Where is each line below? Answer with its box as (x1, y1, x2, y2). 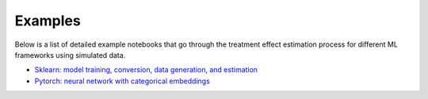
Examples (14, 12, 81, 29)
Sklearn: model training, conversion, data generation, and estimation (34, 65, 258, 74)
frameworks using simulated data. (14, 50, 126, 59)
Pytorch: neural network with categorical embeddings (34, 76, 210, 86)
